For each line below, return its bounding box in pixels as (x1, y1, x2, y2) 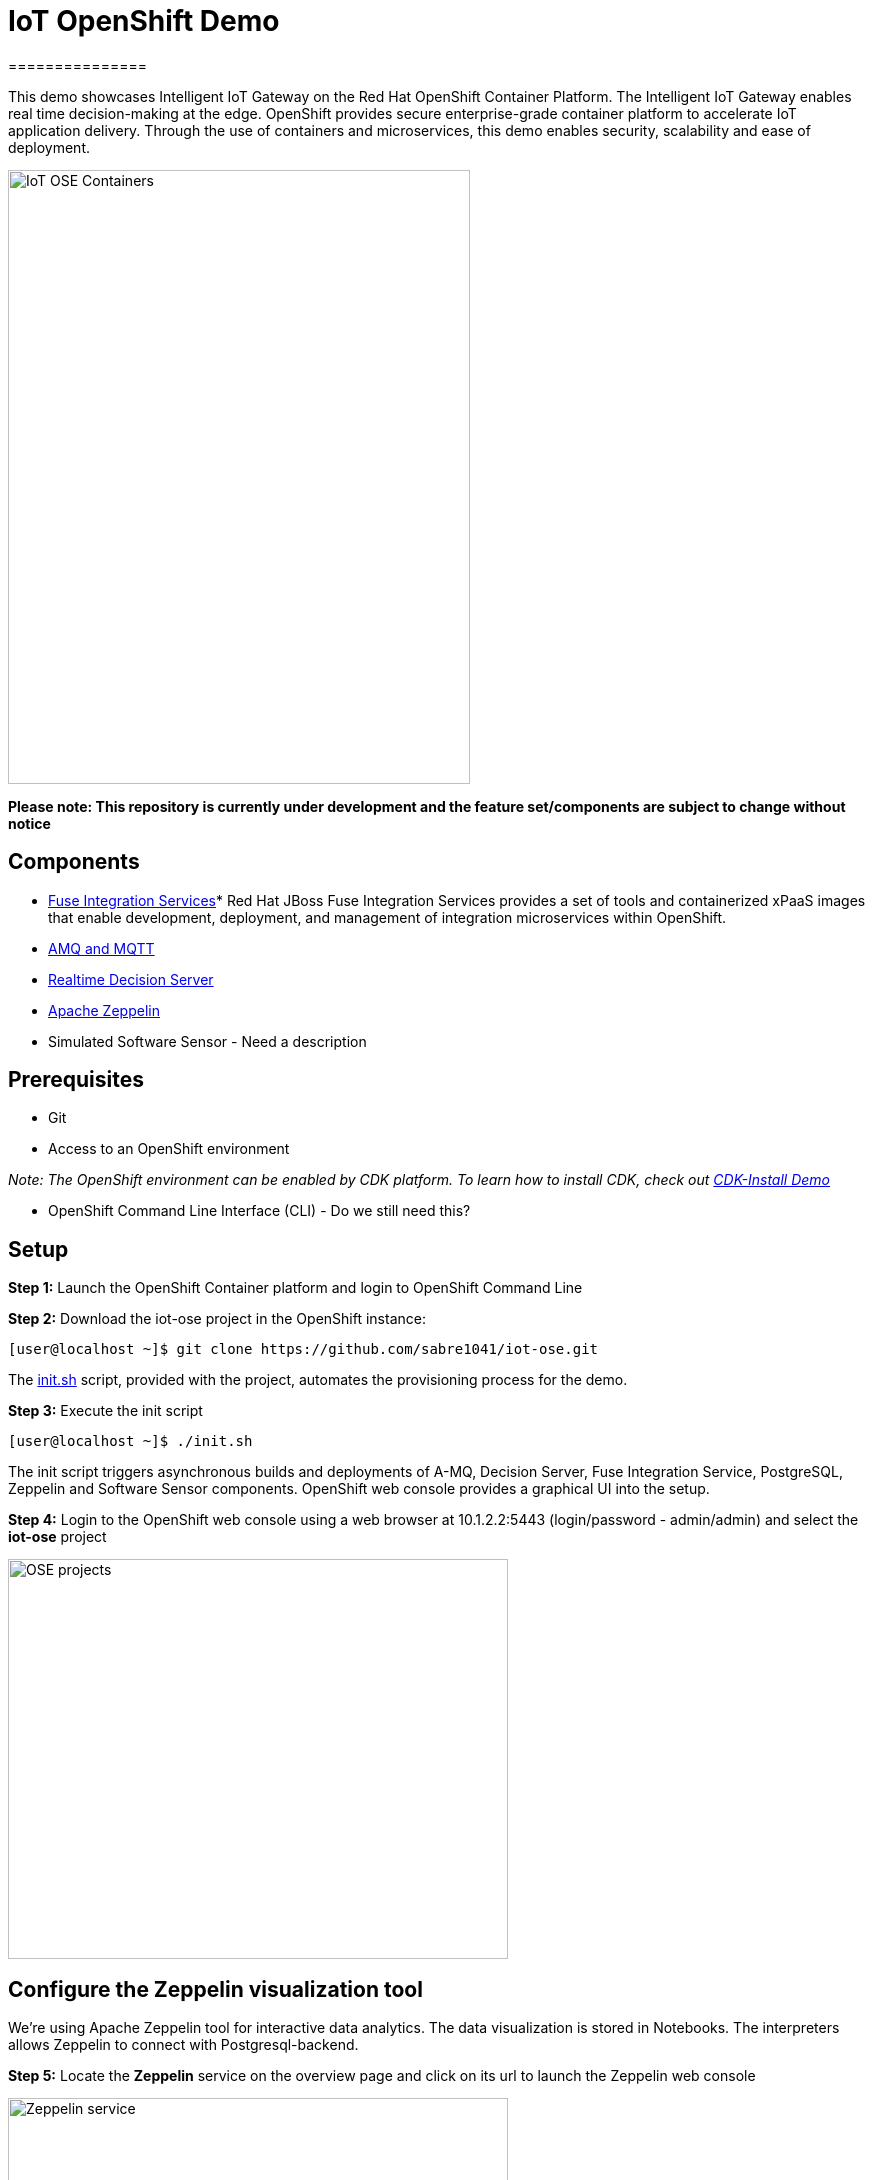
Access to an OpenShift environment (48, 1140, 290, 1158)
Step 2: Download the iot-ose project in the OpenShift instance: (8, 1310, 426, 1328)
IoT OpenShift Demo (8, 4, 280, 38)
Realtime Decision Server (48, 970, 214, 988)
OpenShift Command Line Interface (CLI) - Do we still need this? (48, 1202, 471, 1220)
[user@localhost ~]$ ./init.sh (8, 1433, 253, 1450)
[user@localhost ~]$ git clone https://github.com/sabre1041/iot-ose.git (8, 1341, 599, 1358)
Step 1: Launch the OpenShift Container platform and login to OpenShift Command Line (8, 1279, 583, 1297)
